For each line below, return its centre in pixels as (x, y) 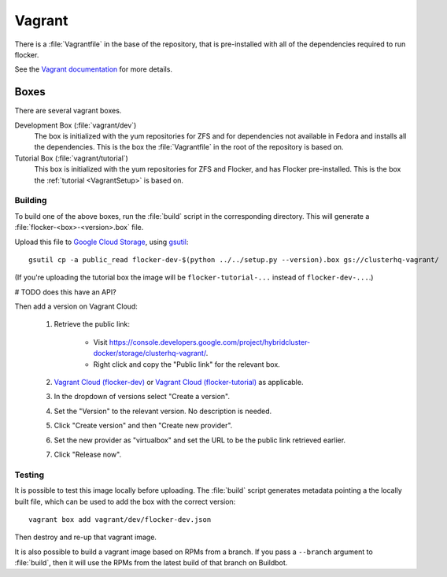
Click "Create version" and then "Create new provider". (143, 426)
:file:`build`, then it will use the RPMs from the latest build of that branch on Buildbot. (151, 563)
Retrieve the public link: (92, 324)
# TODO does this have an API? (66, 292)
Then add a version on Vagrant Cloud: (76, 306)
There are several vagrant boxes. (68, 111)
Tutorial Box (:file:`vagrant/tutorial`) (72, 158)
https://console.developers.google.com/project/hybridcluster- (210, 342)
